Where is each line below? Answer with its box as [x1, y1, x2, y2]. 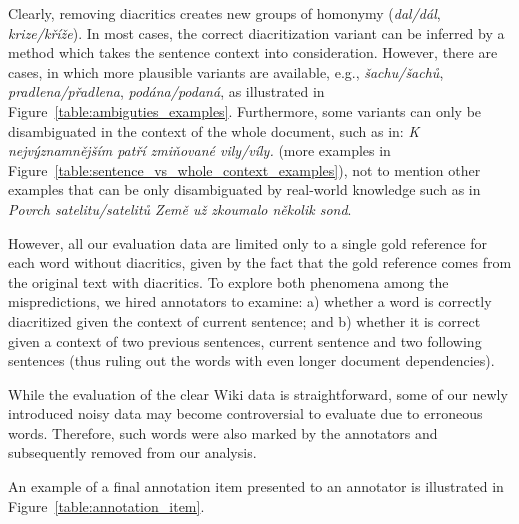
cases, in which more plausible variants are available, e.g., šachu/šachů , [8, 61, 444, 82]
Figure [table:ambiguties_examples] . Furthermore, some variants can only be [8, 100, 482, 121]
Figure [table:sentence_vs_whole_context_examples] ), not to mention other [8, 159, 481, 180]
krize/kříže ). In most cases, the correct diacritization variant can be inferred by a [8, 22, 505, 43]
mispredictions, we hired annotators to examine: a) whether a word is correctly [8, 291, 492, 312]
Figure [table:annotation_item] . [8, 495, 205, 516]
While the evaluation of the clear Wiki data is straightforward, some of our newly [8, 383, 508, 404]
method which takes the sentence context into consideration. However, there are [8, 42, 498, 63]
